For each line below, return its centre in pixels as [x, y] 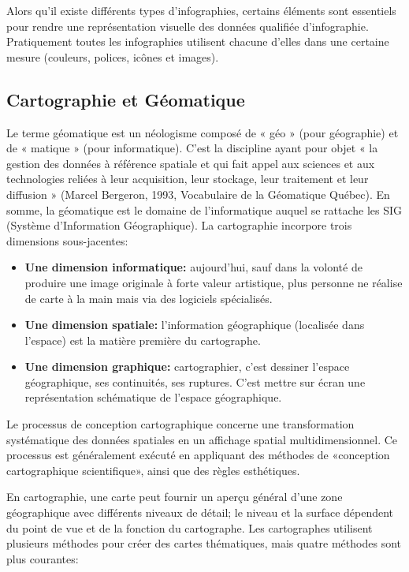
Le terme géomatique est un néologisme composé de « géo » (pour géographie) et [203, 132]
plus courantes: [43, 558]
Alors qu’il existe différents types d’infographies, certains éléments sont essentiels [201, 10]
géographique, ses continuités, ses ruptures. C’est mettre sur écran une [195, 381]
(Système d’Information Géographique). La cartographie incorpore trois [179, 225]
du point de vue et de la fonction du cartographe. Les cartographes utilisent [190, 527]
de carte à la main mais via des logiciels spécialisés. [149, 298]
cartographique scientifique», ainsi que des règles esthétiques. [153, 470]
